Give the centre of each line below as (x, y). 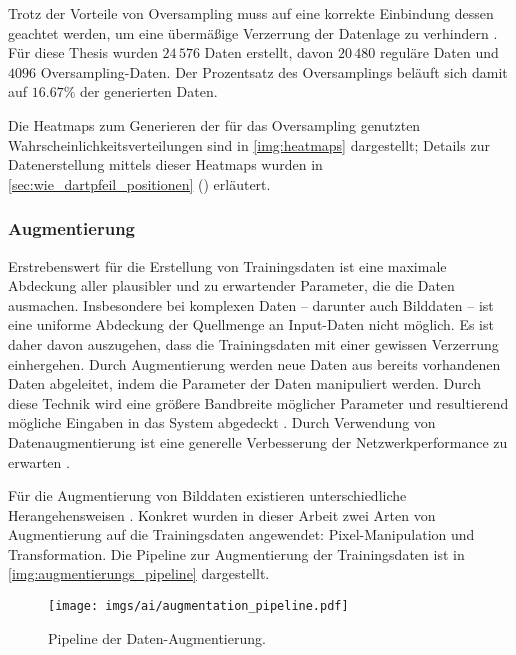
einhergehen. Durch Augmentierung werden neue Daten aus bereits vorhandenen (254, 363)
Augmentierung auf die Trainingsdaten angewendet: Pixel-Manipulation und (241, 534)
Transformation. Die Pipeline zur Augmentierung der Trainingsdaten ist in (236, 553)
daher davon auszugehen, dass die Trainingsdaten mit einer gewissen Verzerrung (253, 343)
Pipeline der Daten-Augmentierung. (157, 637)
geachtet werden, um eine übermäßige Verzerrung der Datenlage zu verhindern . (253, 32)
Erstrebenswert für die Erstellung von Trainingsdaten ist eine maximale (227, 265)
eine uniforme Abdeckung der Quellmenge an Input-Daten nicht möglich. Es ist (251, 324)
